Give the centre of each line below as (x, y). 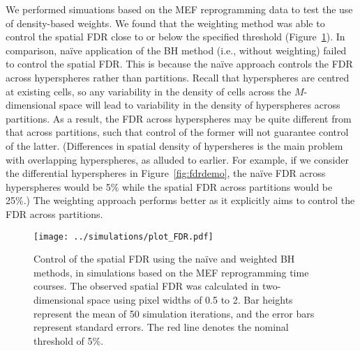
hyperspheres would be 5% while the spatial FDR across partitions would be (169, 186)
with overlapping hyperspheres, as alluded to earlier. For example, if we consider (177, 159)
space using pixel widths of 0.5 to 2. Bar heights (190, 299)
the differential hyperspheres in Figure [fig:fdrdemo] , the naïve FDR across (166, 173)
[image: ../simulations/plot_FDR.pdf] (123, 236)
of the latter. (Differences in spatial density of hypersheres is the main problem (174, 145)
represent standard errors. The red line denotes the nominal (161, 327)
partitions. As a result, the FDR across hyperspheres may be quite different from (179, 118)
